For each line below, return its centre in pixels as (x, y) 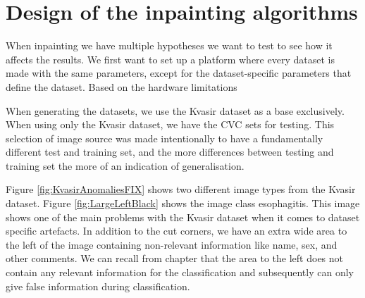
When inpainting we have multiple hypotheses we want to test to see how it (169, 45)
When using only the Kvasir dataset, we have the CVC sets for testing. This (170, 124)
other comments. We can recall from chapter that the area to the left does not (175, 258)
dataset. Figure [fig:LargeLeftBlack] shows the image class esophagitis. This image (183, 203)
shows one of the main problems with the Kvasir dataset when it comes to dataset (183, 217)
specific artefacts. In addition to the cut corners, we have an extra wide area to (177, 231)
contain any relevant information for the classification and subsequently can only (180, 272)
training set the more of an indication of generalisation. (125, 165)
